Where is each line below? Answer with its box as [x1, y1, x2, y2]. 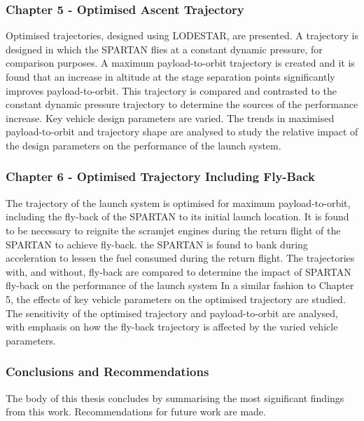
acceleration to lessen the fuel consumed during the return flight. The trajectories [6, 250, 355, 265]
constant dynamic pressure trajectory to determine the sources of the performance [6, 97, 358, 112]
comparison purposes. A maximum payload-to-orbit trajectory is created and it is [6, 55, 355, 70]
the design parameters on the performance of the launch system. [6, 138, 281, 152]
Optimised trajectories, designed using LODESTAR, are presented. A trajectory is [6, 28, 358, 43]
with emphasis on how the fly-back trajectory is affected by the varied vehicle [6, 319, 338, 334]
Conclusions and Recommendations [6, 363, 209, 380]
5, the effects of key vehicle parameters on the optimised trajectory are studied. [6, 291, 346, 306]
